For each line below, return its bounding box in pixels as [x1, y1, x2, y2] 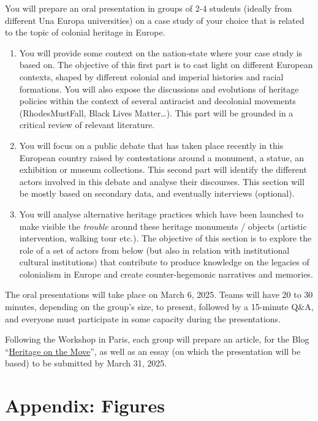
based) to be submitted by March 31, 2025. [5, 357, 167, 370]
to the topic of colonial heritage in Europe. [5, 26, 165, 39]
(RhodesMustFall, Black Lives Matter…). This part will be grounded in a [19, 106, 293, 119]
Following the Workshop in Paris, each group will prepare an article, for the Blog [5, 333, 309, 346]
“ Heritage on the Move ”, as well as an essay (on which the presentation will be [5, 344, 301, 357]
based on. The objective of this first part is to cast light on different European [19, 58, 313, 71]
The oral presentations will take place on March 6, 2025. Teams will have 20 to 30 [5, 288, 313, 301]
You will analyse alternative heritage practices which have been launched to [19, 207, 304, 220]
